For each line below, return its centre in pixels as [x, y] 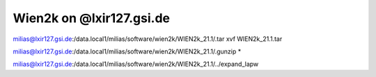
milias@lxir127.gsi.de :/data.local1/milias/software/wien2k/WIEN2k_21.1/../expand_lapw [136, 64]
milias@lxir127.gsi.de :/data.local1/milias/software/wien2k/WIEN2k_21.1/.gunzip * [127, 51]
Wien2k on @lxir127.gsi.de [92, 18]
